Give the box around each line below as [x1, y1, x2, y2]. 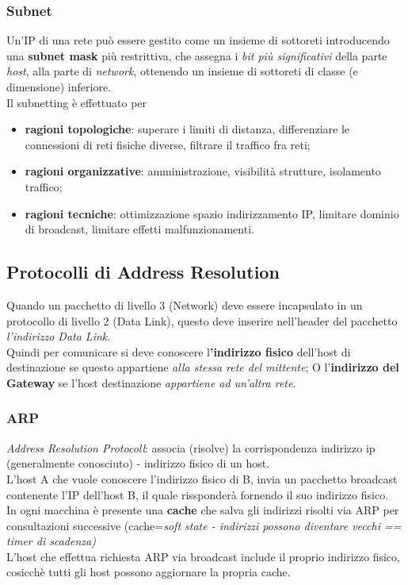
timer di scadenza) [6, 533, 96, 549]
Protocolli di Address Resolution [6, 260, 280, 284]
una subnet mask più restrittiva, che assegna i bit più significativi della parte [6, 47, 387, 64]
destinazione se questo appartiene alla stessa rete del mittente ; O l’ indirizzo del [6, 359, 399, 375]
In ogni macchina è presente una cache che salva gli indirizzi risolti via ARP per [6, 502, 399, 518]
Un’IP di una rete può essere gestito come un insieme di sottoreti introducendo [6, 32, 390, 48]
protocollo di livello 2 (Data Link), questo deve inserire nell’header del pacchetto [6, 312, 398, 329]
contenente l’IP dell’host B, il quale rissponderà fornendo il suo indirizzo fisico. [6, 486, 389, 502]
